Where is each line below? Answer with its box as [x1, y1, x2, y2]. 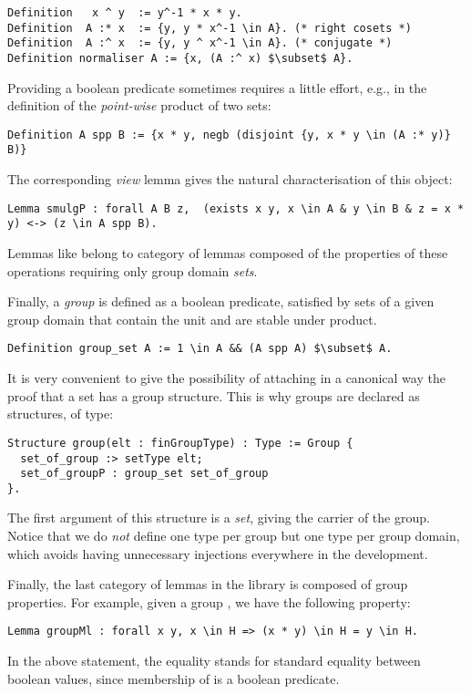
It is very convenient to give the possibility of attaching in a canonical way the [7, 368, 445, 388]
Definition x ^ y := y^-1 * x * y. [7, 6, 242, 19]
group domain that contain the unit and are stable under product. [7, 309, 377, 328]
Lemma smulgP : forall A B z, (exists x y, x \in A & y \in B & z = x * [7, 202, 465, 215]
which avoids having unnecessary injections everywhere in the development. [7, 544, 428, 563]
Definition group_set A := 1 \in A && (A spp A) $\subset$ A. [7, 342, 393, 356]
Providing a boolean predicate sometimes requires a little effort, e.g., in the [7, 78, 427, 97]
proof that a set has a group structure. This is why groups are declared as [7, 386, 420, 405]
